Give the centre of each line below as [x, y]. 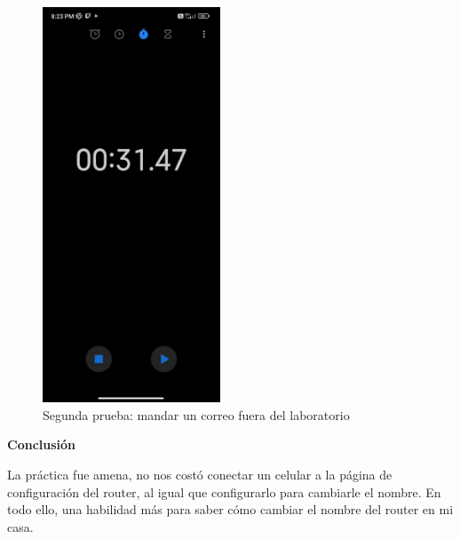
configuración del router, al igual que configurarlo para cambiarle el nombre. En [224, 491]
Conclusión [42, 444]
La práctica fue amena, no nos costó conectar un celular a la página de [200, 474]
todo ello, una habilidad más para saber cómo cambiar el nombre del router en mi [230, 509]
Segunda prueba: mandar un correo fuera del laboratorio [196, 414]
